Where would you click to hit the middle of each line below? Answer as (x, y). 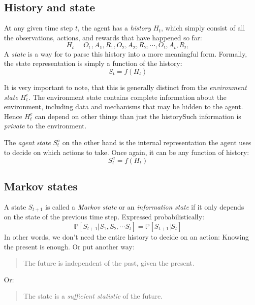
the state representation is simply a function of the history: (93, 63)
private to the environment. (45, 126)
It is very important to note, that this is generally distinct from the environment (126, 87)
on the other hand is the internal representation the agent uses (157, 142)
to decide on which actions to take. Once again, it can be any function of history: (127, 152)
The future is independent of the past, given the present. (109, 263)
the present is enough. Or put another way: (69, 246)
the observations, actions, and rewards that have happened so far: (103, 37)
